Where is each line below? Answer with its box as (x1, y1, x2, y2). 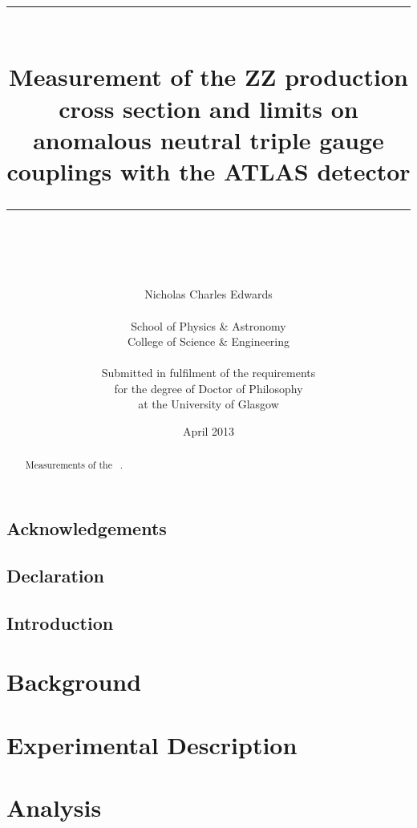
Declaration (6, 562, 105, 587)
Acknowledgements (6, 516, 167, 541)
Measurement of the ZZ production (9, 60, 408, 93)
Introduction (6, 610, 114, 635)
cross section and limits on (59, 91, 358, 124)
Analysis (6, 791, 102, 823)
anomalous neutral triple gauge (33, 123, 384, 156)
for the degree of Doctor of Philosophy (114, 379, 303, 396)
